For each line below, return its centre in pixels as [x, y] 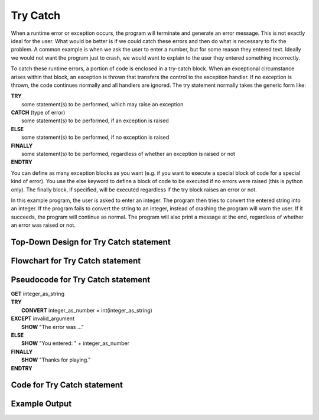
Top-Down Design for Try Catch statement [91, 242]
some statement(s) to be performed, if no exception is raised [95, 137]
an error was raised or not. [43, 225]
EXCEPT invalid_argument [43, 318]
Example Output [41, 404]
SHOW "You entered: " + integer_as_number [76, 343]
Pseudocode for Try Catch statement [81, 280]
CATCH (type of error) [38, 113]
